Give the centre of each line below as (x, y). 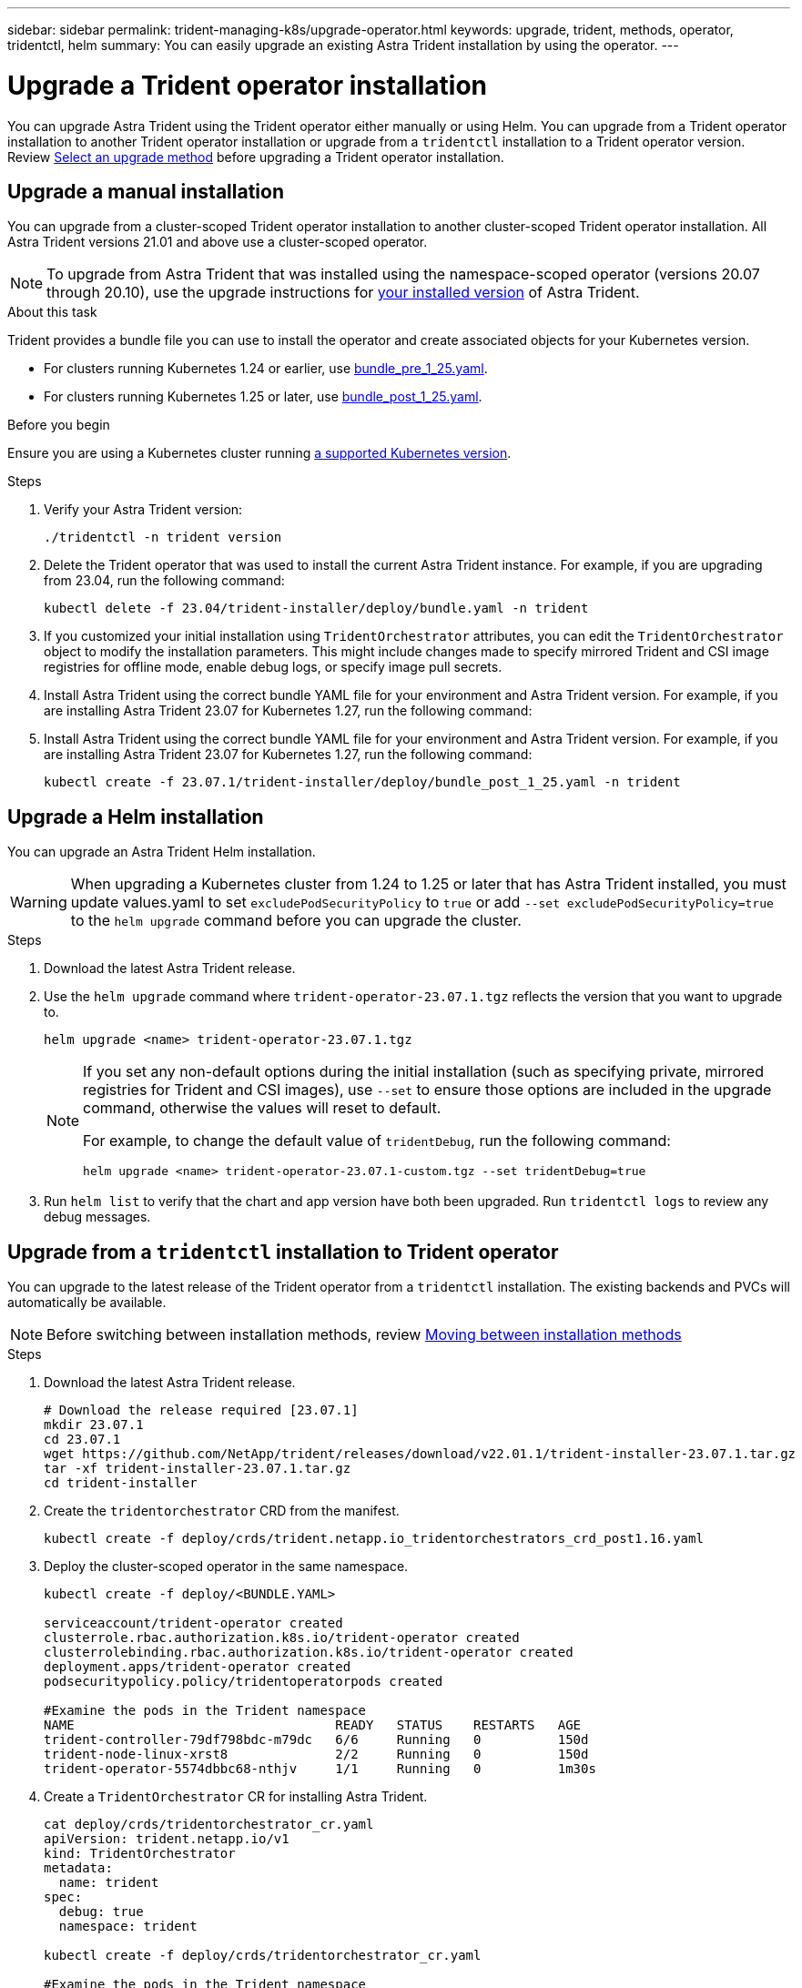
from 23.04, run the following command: (164, 581)
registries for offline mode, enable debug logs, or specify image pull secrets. (273, 667)
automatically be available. (87, 1303)
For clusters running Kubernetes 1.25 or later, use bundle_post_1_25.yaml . (263, 397)
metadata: (78, 1868)
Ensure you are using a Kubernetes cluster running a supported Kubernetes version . (259, 453)
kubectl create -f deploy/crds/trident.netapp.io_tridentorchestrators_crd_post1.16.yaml (374, 1539)
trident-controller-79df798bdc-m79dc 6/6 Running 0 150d (316, 1740)
